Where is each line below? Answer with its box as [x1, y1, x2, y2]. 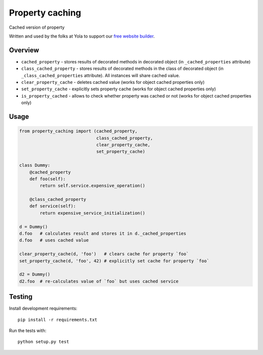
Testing [9, 293, 33, 301]
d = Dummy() [19, 224, 48, 229]
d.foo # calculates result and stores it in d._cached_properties [19, 231, 187, 237]
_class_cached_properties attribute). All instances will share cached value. [21, 72, 180, 78]
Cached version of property [9, 24, 65, 30]
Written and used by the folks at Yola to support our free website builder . [9, 33, 155, 39]
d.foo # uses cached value [19, 237, 89, 243]
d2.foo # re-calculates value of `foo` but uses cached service [19, 278, 179, 284]
